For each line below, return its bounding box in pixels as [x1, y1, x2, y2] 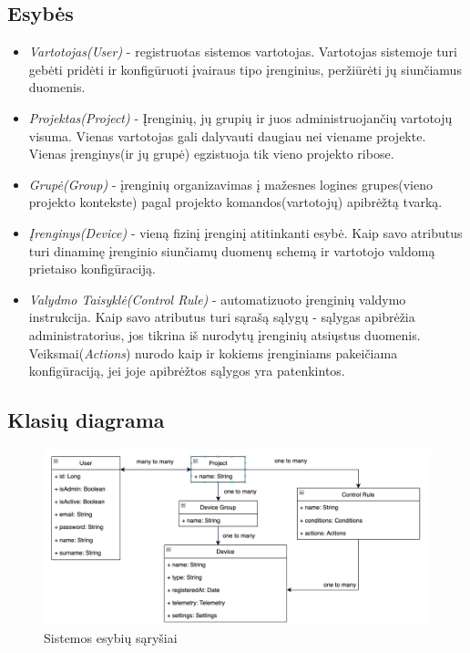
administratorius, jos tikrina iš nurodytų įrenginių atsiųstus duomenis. [28, 325, 421, 344]
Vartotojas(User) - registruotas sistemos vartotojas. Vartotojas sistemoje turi [28, 42, 457, 61]
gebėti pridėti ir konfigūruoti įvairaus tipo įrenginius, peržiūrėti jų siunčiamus [28, 59, 462, 78]
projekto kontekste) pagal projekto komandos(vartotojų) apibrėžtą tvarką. [28, 192, 443, 212]
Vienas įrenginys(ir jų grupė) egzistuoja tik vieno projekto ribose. [28, 144, 394, 163]
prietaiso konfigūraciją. [28, 259, 156, 278]
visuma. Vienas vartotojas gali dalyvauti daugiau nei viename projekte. [28, 126, 426, 145]
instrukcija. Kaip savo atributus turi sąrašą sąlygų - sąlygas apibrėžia [28, 307, 415, 326]
